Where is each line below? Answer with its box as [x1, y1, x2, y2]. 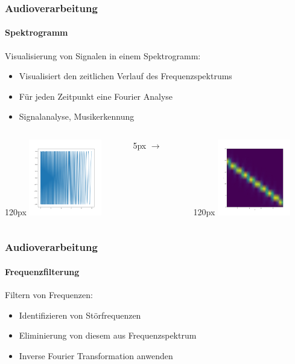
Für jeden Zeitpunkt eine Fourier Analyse [19, 89, 173, 102]
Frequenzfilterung [5, 265, 80, 278]
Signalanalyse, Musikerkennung [19, 110, 135, 123]
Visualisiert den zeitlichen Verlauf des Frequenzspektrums [19, 70, 232, 82]
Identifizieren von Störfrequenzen [19, 308, 141, 321]
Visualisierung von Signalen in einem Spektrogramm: [5, 49, 201, 62]
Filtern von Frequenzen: [5, 288, 93, 301]
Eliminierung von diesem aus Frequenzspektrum [19, 329, 197, 342]
